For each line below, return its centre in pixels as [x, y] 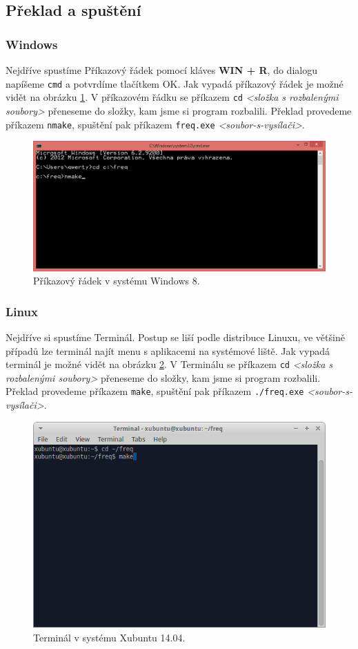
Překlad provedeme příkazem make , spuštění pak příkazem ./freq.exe [155, 391]
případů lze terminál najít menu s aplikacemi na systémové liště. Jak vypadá [168, 350]
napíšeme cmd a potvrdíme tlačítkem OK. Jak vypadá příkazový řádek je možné [175, 83]
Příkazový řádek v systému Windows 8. [117, 281]
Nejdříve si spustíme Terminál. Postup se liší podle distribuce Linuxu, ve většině [175, 337]
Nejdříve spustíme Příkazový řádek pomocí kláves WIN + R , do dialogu [161, 70]
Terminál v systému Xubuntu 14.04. [109, 637]
